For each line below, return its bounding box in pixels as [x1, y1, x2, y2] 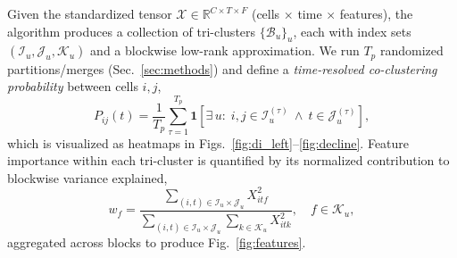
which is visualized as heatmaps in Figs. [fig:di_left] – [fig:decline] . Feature [7, 133, 410, 152]
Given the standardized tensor [7, 4, 172, 22]
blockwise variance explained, [7, 168, 168, 187]
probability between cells [7, 77, 138, 96]
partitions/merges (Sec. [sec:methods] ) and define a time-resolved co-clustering [7, 59, 437, 78]
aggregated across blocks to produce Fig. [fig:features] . [7, 232, 306, 251]
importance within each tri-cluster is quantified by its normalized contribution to [7, 151, 450, 170]
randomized [379, 41, 444, 60]
